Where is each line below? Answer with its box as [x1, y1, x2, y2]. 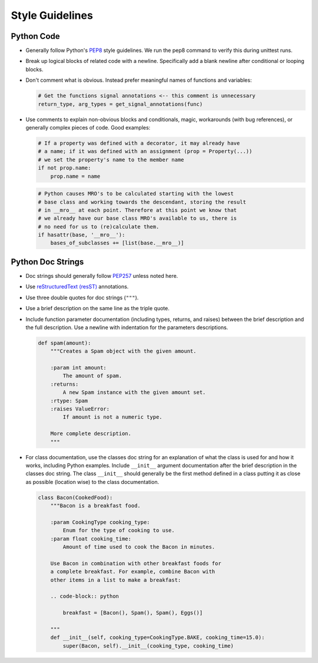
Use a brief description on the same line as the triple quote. [25, 305, 170, 312]
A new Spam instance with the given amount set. [62, 389, 206, 396]
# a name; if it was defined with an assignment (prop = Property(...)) [38, 148, 253, 155]
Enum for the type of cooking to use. [62, 527, 175, 534]
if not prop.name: [38, 165, 91, 171]
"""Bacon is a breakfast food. [50, 502, 141, 509]
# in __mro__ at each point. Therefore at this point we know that [38, 207, 237, 213]
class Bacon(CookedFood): [38, 494, 113, 500]
